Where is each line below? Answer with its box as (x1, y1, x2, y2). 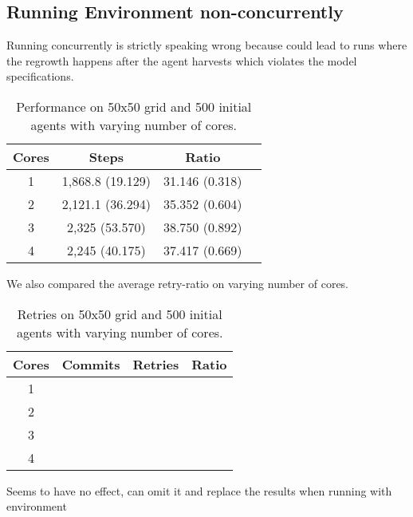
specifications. (6, 68, 74, 85)
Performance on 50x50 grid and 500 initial (16, 97, 252, 116)
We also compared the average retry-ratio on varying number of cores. (6, 274, 349, 291)
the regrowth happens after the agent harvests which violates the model (6, 52, 357, 69)
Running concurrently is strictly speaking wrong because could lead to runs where (6, 37, 407, 53)
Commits (61, 354, 120, 373)
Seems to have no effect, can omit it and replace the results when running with (6, 482, 392, 499)
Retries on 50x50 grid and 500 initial (17, 304, 222, 323)
